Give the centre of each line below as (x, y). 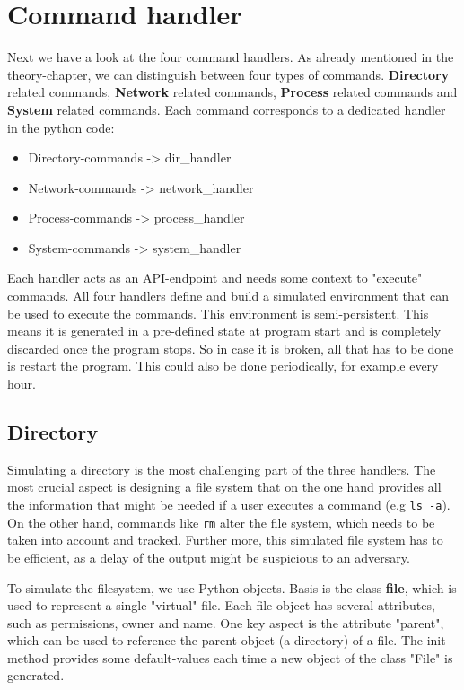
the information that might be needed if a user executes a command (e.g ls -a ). (229, 505)
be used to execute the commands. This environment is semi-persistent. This (218, 313)
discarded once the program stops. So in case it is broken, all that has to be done (231, 348)
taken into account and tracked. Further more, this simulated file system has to (225, 540)
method (28, 657)
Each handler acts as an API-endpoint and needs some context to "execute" (215, 278)
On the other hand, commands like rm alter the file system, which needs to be (221, 522)
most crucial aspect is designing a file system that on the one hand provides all (224, 487)
